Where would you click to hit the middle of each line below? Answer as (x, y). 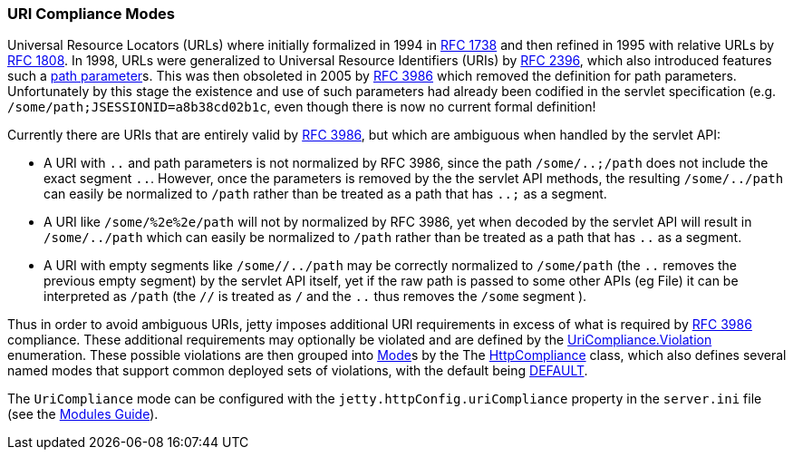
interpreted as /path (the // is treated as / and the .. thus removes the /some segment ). (315, 297)
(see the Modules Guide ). (83, 414)
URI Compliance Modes (91, 14)
